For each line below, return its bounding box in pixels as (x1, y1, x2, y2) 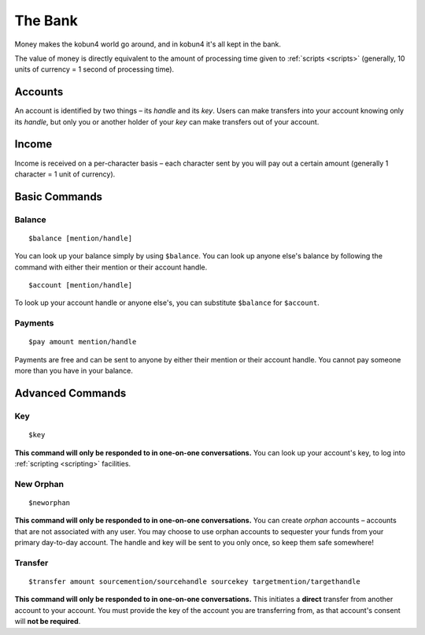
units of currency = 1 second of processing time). (14, 65, 175, 74)
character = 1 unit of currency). (14, 169, 116, 179)
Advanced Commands (14, 387, 127, 399)
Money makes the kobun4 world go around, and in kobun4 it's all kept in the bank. (14, 39, 282, 49)
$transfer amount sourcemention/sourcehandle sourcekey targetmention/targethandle (28, 577, 361, 586)
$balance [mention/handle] (28, 233, 133, 243)
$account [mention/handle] (28, 280, 133, 290)
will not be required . (14, 617, 81, 626)
